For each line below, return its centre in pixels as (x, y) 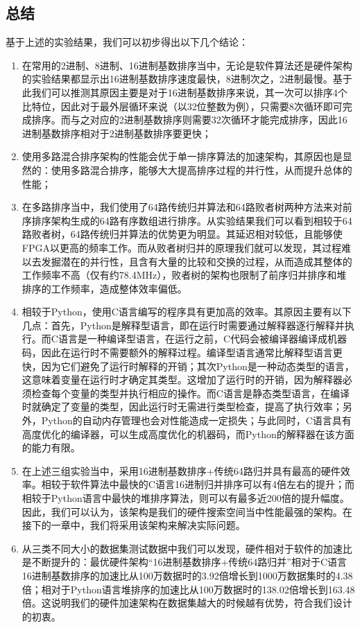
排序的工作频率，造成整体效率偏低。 (104, 288)
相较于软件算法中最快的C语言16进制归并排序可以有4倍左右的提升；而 (198, 484)
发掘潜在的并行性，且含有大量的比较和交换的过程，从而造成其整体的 (197, 261)
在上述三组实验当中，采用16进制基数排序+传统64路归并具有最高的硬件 (181, 470)
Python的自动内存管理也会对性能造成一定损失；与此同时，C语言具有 (196, 420)
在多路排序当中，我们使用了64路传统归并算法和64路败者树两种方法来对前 (187, 207)
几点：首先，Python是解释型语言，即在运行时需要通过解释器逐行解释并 (183, 325)
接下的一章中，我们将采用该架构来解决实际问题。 (134, 525)
